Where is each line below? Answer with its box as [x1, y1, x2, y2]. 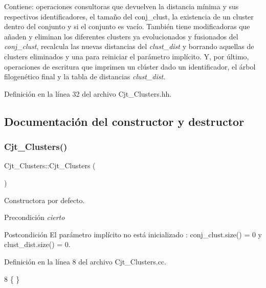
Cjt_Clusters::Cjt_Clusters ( [4, 160, 96, 171]
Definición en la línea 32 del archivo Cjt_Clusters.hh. [4, 88, 172, 99]
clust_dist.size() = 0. [4, 239, 71, 250]
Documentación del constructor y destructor [4, 113, 245, 129]
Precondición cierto [4, 212, 65, 223]
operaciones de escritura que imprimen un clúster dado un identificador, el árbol [4, 61, 256, 72]
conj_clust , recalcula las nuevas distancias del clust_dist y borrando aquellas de [4, 41, 254, 52]
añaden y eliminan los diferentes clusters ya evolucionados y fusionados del [4, 31, 238, 41]
